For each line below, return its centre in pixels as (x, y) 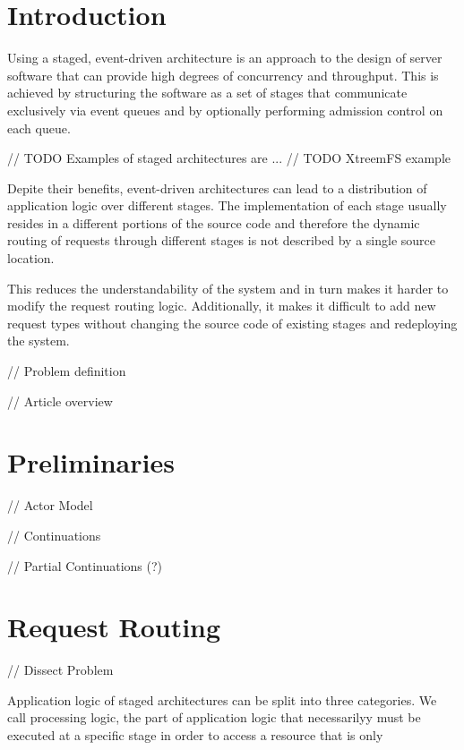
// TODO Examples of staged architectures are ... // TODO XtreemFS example (229, 158)
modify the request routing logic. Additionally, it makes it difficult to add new (222, 306)
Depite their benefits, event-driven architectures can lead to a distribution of (217, 187)
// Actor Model (50, 505)
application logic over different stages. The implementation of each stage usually (227, 205)
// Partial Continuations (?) (85, 565)
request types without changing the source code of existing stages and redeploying (232, 323)
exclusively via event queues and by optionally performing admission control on (225, 110)
